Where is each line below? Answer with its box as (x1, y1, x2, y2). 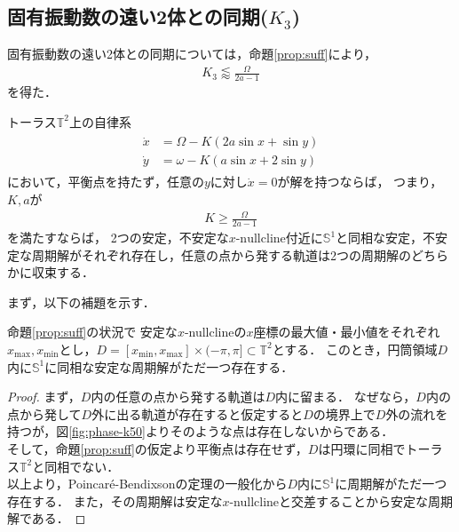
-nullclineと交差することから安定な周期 (229, 491, 454, 510)
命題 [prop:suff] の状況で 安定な (7, 322, 178, 341)
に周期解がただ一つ (335, 474, 447, 493)
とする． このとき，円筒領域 (272, 339, 438, 358)
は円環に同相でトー (318, 439, 431, 457)
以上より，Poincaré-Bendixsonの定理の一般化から (7, 474, 288, 493)
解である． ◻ (7, 509, 86, 528)
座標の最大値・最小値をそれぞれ (253, 322, 440, 341)
